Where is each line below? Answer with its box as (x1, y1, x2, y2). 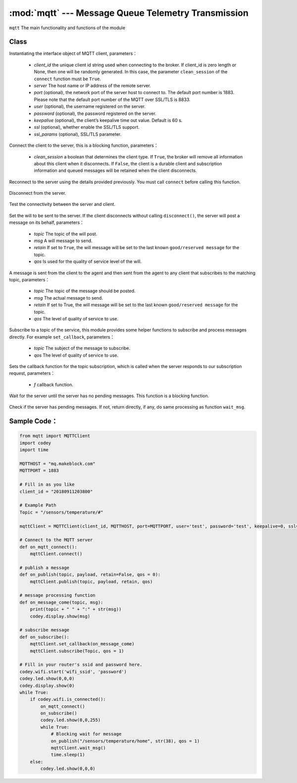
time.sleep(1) (50, 752, 85, 758)
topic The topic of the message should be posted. (34, 288, 136, 294)
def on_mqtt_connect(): (19, 544, 78, 550)
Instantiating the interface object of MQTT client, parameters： (9, 51, 138, 56)
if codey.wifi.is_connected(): (30, 696, 106, 702)
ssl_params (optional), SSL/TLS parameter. (34, 131, 122, 137)
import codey (19, 440, 51, 446)
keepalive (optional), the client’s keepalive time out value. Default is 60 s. (34, 117, 183, 123)
